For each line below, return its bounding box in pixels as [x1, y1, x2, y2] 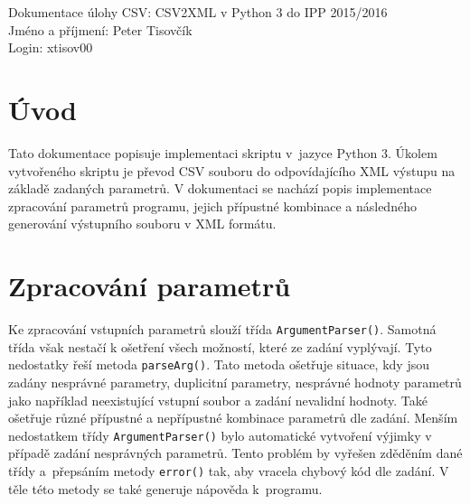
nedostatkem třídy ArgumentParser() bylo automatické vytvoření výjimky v [8, 425, 432, 444]
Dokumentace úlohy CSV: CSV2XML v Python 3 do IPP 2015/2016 [8, 3, 388, 21]
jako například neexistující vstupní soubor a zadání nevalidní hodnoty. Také [8, 390, 428, 409]
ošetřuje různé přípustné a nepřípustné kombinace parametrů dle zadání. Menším [8, 408, 458, 427]
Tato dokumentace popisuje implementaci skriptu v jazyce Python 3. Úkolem [8, 143, 437, 162]
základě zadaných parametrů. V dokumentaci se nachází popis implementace [8, 179, 432, 198]
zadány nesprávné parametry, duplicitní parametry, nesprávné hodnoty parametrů [8, 372, 462, 391]
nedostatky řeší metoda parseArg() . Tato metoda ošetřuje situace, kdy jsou [8, 355, 429, 374]
